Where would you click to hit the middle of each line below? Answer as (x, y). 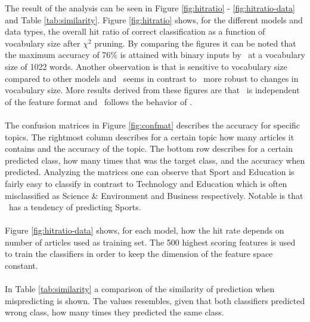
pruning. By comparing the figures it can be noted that (195, 43)
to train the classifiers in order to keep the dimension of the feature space (139, 254)
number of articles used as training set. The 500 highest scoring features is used (150, 242)
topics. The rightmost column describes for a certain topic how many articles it (150, 137)
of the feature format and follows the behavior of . (99, 101)
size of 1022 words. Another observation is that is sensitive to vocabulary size (146, 66)
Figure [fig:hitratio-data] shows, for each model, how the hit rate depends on (145, 230)
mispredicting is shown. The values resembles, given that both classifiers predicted (155, 300)
